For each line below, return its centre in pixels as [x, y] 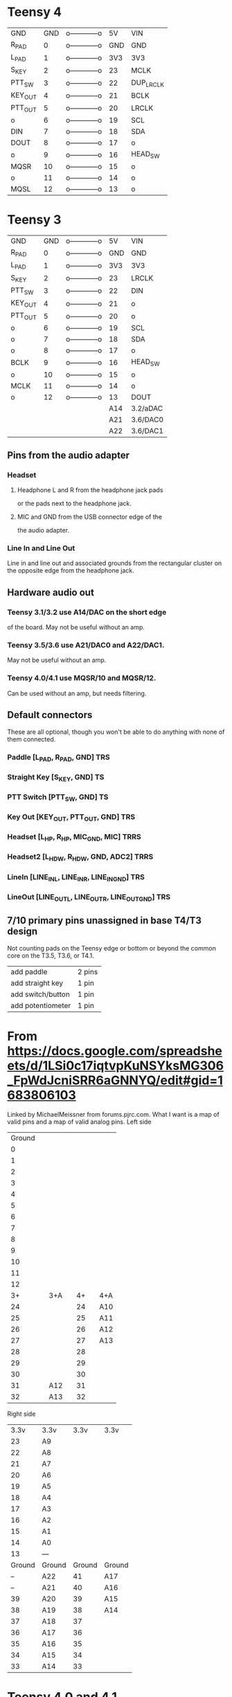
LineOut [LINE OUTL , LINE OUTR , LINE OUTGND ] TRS [89, 898]
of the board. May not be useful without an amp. [76, 627]
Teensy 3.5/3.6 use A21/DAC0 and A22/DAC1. [86, 645]
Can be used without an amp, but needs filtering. [77, 693]
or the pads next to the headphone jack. [74, 503]
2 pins [88, 971]
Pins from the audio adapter [69, 455]
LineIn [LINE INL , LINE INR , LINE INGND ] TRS [76, 877]
